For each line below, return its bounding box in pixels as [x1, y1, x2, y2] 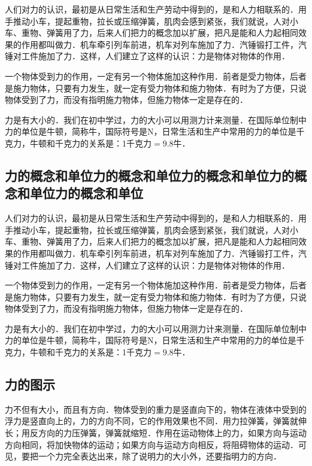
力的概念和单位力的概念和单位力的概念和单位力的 [5, 166, 294, 184]
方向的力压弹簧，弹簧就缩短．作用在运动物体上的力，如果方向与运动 [38, 427, 307, 439]
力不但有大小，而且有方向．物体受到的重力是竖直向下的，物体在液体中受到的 [5, 403, 307, 415]
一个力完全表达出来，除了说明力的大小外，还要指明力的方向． [38, 450, 281, 462]
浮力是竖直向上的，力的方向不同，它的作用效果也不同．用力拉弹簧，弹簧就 [5, 415, 298, 427]
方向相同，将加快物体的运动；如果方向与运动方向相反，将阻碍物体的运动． [5, 438, 298, 450]
